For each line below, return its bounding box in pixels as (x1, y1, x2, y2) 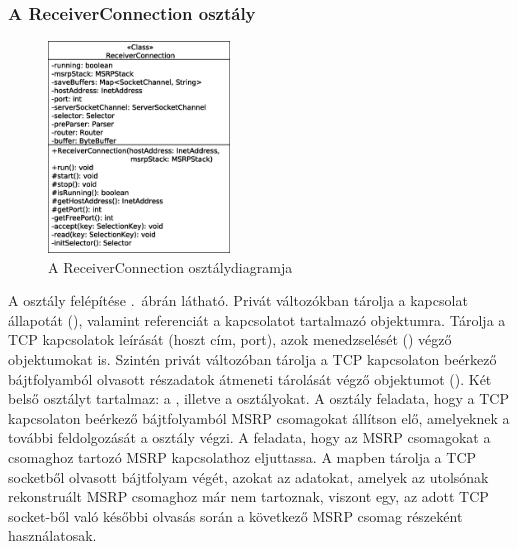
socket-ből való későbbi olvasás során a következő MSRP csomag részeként (8, 505, 463, 526)
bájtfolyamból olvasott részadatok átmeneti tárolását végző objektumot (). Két (8, 368, 492, 389)
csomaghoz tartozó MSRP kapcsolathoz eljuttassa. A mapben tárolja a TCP (8, 447, 477, 468)
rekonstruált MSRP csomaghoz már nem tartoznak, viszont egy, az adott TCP (8, 486, 489, 507)
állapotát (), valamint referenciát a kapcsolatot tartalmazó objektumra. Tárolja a (8, 309, 506, 330)
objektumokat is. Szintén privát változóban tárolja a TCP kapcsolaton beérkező (8, 349, 497, 370)
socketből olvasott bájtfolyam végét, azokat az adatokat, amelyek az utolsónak (8, 466, 489, 487)
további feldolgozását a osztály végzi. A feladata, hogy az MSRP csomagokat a (8, 427, 491, 448)
